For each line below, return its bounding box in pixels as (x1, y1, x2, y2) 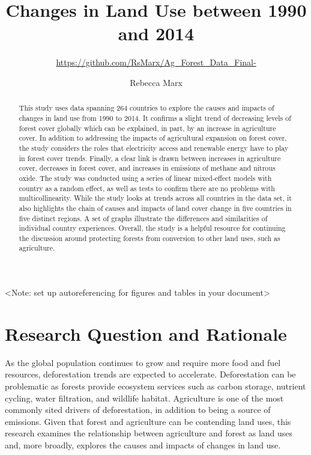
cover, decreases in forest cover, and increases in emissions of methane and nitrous (19, 163, 276, 173)
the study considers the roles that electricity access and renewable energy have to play (19, 142, 289, 153)
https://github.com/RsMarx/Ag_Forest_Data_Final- (56, 56, 256, 69)
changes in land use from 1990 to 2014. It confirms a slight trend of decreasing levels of (19, 112, 291, 123)
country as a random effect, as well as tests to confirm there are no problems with (19, 183, 275, 193)
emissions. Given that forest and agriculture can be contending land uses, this (5, 415, 291, 427)
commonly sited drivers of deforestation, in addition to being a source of (5, 403, 271, 416)
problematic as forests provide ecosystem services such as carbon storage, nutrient (5, 380, 306, 392)
